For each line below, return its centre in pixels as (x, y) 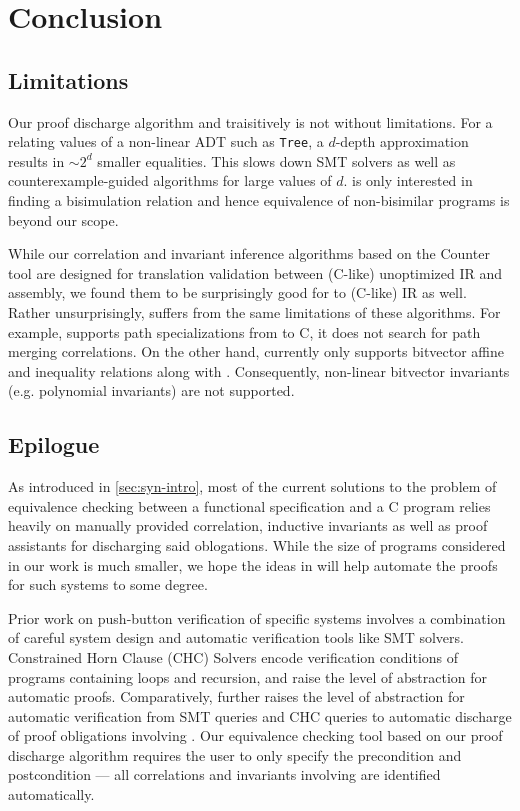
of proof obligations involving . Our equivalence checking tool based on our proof (255, 735)
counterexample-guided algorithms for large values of (170, 180)
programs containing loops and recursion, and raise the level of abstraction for (248, 676)
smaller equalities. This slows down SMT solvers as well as (276, 160)
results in (36, 160)
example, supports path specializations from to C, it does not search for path (244, 331)
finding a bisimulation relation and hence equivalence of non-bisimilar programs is (259, 200)
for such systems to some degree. (108, 584)
